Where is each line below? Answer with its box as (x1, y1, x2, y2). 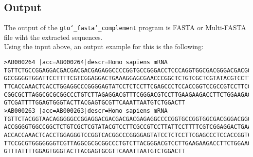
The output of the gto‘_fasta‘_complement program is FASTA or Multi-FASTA (4, 22, 247, 33)
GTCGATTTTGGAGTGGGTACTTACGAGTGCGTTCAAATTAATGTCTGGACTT (4, 99, 185, 106)
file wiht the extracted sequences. (4, 32, 103, 42)
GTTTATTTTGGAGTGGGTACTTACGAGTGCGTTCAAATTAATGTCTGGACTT (4, 148, 185, 155)
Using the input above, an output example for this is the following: (4, 41, 203, 52)
